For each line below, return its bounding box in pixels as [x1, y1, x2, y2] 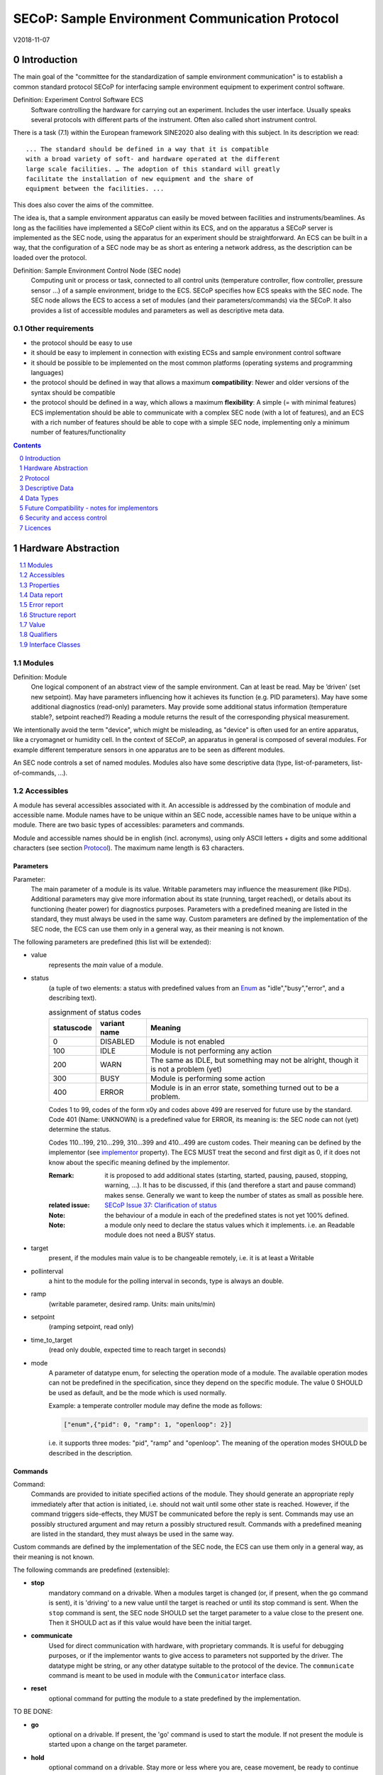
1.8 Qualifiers [19, 630, 58, 639]
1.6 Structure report [19, 611, 77, 619]
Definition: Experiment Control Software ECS [13, 96, 144, 104]
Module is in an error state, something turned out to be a [150, 1083, 340, 1093]
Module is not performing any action [150, 1046, 272, 1056]
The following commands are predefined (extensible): [13, 1566, 170, 1574]
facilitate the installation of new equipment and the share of [26, 175, 255, 182]
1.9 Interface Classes [19, 640, 81, 649]
